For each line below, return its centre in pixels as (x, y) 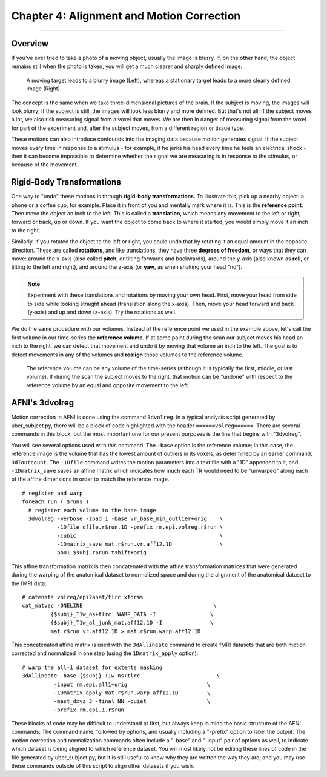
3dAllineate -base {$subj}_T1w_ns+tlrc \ (121, 676)
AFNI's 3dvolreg (43, 403)
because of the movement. (45, 165)
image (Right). (44, 89)
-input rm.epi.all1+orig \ (132, 684)
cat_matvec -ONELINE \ (120, 606)
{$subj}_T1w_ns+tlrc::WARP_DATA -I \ (132, 614)
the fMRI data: (29, 583)
